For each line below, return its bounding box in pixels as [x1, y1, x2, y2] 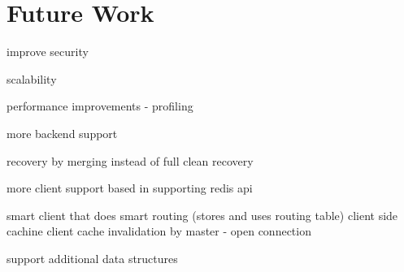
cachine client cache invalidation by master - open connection [7, 222, 311, 240]
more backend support [7, 124, 118, 141]
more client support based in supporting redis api [7, 179, 253, 196]
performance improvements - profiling [7, 97, 193, 114]
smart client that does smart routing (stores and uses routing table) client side [7, 206, 398, 223]
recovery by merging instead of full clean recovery [7, 152, 254, 169]
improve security [7, 43, 89, 60]
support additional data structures [7, 249, 178, 266]
